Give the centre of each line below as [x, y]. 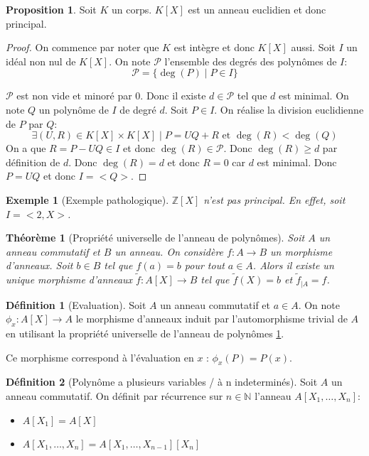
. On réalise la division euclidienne [289, 109]
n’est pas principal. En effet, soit [274, 199]
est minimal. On [314, 96]
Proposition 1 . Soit [51, 9]
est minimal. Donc [297, 162]
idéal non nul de [41, 61]
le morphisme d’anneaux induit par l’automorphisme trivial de [212, 319]
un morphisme [301, 251]
